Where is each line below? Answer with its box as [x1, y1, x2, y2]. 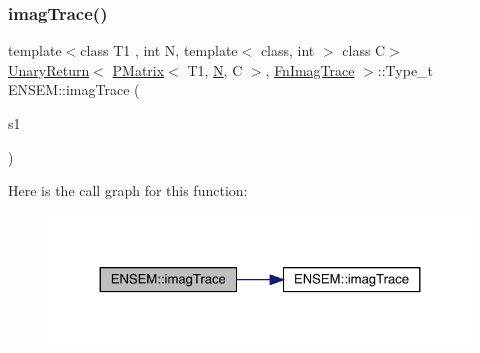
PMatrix [112, 59, 165, 80]
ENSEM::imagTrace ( [8, 79, 140, 100]
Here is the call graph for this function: [8, 180, 248, 201]
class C [342, 40, 386, 61]
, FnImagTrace [265, 59, 355, 80]
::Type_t [377, 59, 434, 80]
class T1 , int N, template [80, 40, 238, 61]
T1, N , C [187, 59, 243, 80]
